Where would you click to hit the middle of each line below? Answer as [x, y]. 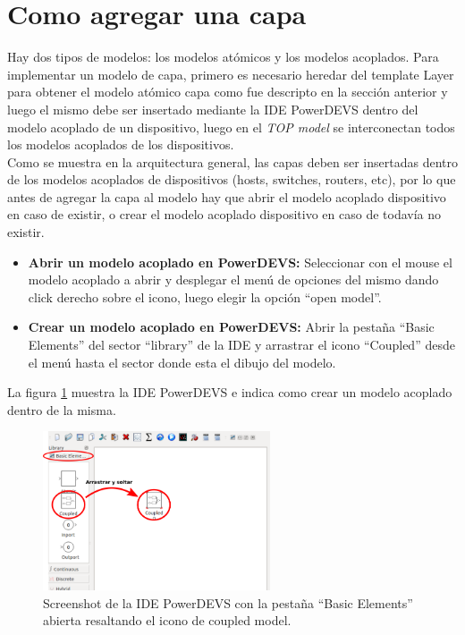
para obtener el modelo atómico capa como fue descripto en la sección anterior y [228, 92]
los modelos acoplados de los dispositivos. [121, 144]
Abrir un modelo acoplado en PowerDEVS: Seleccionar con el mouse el [240, 262]
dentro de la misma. [62, 409]
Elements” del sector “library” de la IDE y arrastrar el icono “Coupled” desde [241, 345]
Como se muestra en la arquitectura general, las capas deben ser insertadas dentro [232, 161]
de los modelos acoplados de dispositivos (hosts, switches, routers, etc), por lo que [232, 179]
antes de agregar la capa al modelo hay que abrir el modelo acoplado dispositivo [227, 196]
